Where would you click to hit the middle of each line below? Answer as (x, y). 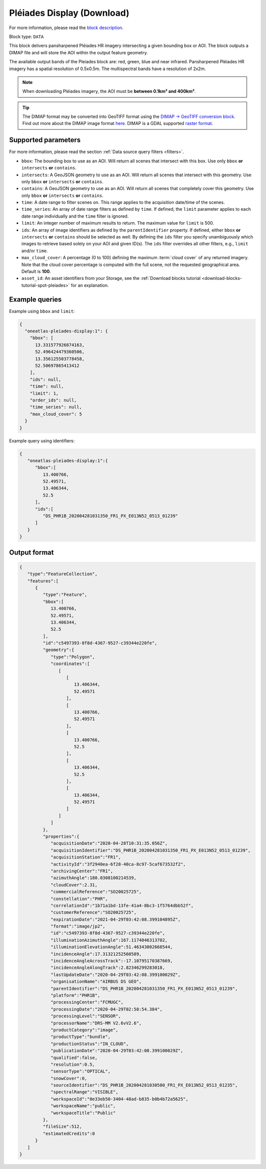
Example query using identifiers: (42, 441)
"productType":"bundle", (81, 1037)
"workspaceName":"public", (83, 1106)
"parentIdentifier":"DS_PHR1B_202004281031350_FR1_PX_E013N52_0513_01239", (144, 988)
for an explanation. (90, 285)
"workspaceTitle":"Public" (83, 1113)
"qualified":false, (74, 1057)
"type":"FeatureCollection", (63, 574)
